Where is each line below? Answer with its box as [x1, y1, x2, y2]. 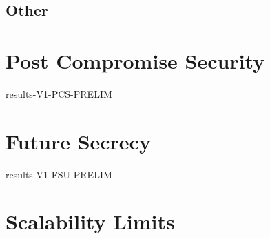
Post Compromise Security [6, 46, 265, 74]
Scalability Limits [6, 207, 175, 236]
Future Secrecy [6, 127, 151, 155]
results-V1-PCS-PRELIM [6, 86, 112, 101]
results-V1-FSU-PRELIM [6, 167, 112, 181]
